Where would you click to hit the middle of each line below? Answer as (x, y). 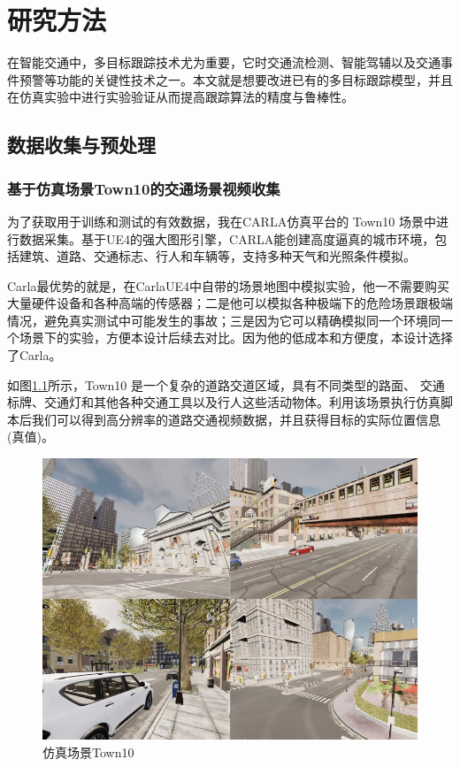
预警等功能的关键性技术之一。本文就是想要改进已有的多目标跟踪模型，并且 (236, 79)
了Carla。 (34, 355)
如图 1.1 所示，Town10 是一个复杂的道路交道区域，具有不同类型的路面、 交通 (226, 384)
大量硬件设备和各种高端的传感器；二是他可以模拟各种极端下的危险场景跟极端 (230, 303)
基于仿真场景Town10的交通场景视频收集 (144, 188)
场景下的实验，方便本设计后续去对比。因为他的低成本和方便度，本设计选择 (236, 337)
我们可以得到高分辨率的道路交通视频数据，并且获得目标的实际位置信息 (236, 419)
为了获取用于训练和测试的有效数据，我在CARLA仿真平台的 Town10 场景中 (222, 221)
